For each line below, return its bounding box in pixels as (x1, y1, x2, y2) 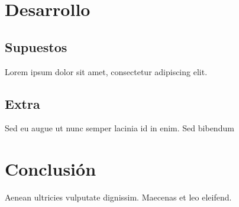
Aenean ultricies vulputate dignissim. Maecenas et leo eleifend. (5, 191, 232, 203)
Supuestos (5, 37, 67, 56)
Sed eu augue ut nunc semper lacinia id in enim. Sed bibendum (5, 122, 234, 134)
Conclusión (5, 157, 96, 181)
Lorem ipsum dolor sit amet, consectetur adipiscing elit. (5, 65, 208, 77)
